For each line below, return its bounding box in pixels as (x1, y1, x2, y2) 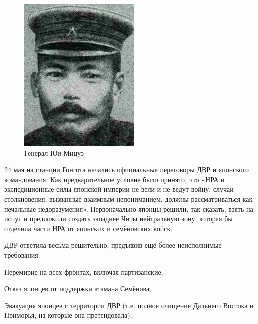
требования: (4, 249, 40, 260)
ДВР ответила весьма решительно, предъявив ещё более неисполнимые (4, 240, 222, 250)
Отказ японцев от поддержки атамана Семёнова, (4, 283, 151, 294)
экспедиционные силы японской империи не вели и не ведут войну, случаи (4, 184, 234, 194)
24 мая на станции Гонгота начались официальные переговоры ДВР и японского (4, 164, 249, 175)
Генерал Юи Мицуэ (24, 147, 84, 158)
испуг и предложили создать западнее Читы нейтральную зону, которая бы (4, 213, 233, 224)
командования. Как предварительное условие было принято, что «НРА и (4, 174, 225, 184)
